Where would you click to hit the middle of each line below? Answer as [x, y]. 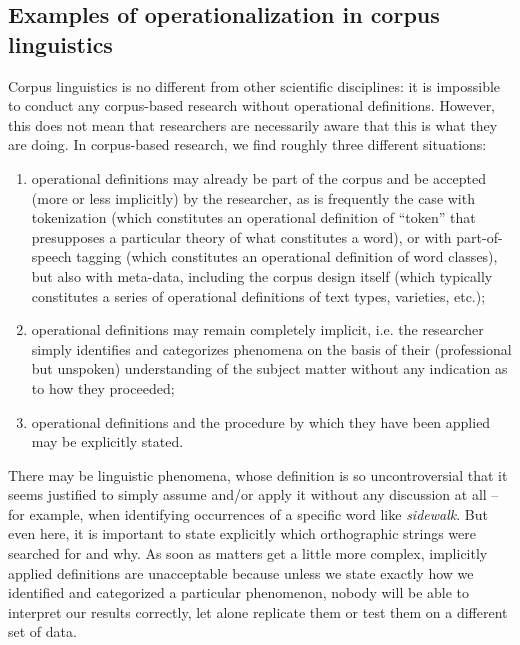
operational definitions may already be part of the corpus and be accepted [258, 177]
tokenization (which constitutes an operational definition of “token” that [253, 217]
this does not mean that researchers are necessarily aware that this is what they [253, 124]
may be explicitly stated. [107, 441]
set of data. [42, 631]
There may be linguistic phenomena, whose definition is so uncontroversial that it [258, 474]
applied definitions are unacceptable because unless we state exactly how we [241, 572]
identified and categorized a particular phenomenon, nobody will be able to [239, 592]
